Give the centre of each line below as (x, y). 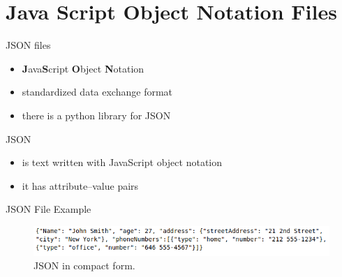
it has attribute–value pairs (80, 185)
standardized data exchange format (97, 92)
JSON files (28, 45)
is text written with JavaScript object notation (122, 162)
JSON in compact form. (84, 265)
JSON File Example (49, 209)
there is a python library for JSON (96, 115)
